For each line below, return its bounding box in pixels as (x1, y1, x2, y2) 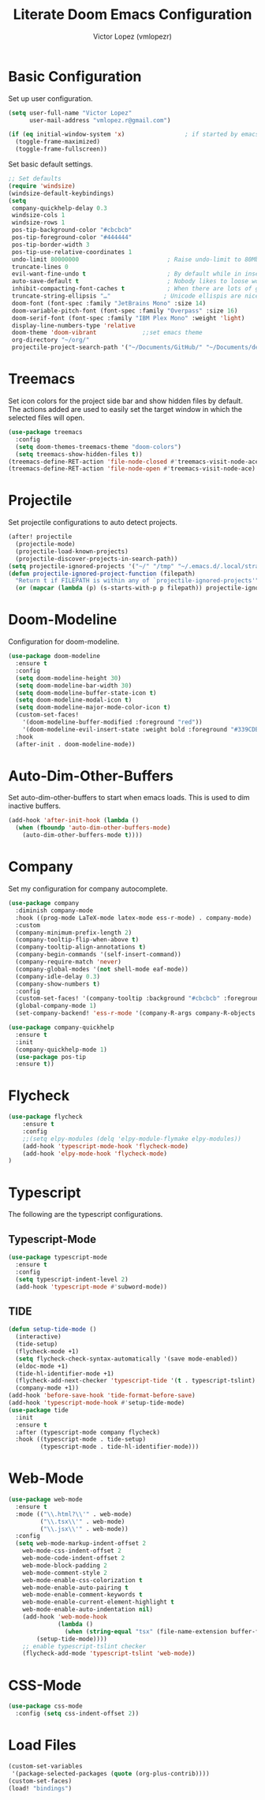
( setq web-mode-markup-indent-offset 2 (15, 1540, 147, 1547)
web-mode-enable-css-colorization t (22, 1576, 144, 1584)
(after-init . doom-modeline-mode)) (15, 740, 136, 748)
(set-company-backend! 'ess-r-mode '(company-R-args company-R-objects (15, 1009, 256, 1017)
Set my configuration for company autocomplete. (8, 884, 168, 893)
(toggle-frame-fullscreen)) (15, 145, 108, 153)
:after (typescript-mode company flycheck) (15, 1428, 160, 1436)
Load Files (8, 1736, 77, 1754)
